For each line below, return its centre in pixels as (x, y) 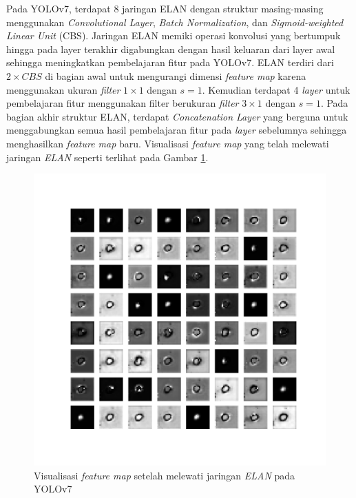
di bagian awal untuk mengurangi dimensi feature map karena (176, 75)
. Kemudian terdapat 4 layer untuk (276, 89)
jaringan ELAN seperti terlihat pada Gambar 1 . (107, 157)
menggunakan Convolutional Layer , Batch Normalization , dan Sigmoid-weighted (175, 22)
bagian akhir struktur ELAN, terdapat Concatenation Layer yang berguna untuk (177, 116)
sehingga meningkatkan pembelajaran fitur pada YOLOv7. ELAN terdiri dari (170, 62)
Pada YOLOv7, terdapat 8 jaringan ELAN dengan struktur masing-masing (165, 8)
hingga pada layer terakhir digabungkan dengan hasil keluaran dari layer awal (171, 49)
